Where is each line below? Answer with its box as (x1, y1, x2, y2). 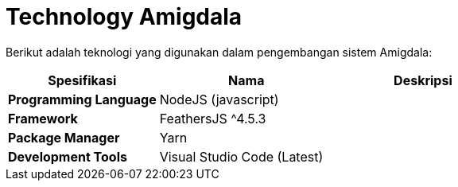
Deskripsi (394, 72, 452, 88)
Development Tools (8, 148, 127, 165)
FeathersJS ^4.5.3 (159, 110, 266, 127)
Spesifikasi (48, 72, 117, 88)
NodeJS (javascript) (159, 91, 279, 107)
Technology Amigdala (6, 3, 243, 30)
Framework (8, 110, 78, 127)
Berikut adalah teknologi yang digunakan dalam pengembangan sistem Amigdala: (6, 45, 433, 59)
